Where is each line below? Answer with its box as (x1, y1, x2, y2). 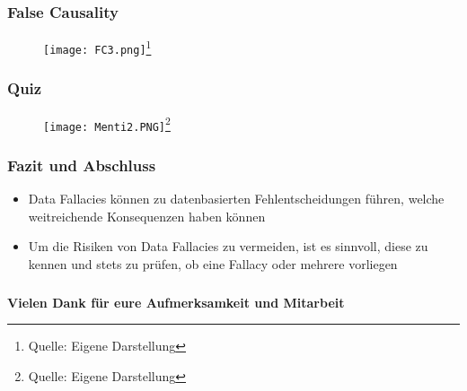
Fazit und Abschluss (7, 153, 156, 176)
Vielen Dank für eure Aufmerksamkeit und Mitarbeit (7, 292, 345, 311)
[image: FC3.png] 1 (43, 37, 152, 56)
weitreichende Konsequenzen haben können (28, 206, 266, 225)
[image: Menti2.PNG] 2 (43, 113, 171, 134)
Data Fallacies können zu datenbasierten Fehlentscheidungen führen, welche (28, 189, 445, 208)
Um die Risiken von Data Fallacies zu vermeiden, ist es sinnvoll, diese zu (28, 237, 428, 256)
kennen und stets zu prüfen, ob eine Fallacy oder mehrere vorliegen (28, 255, 398, 274)
